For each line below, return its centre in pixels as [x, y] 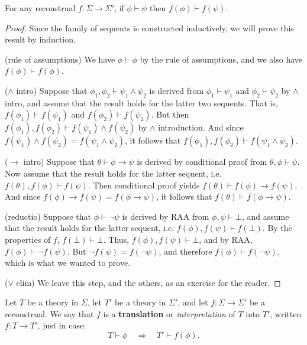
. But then [170, 114]
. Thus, [116, 239]
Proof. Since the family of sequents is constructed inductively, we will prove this [149, 27]
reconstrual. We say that [49, 313]
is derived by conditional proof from [202, 162]
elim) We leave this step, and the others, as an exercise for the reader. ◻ [148, 282]
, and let [193, 302]
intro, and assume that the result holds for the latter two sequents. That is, [141, 102]
